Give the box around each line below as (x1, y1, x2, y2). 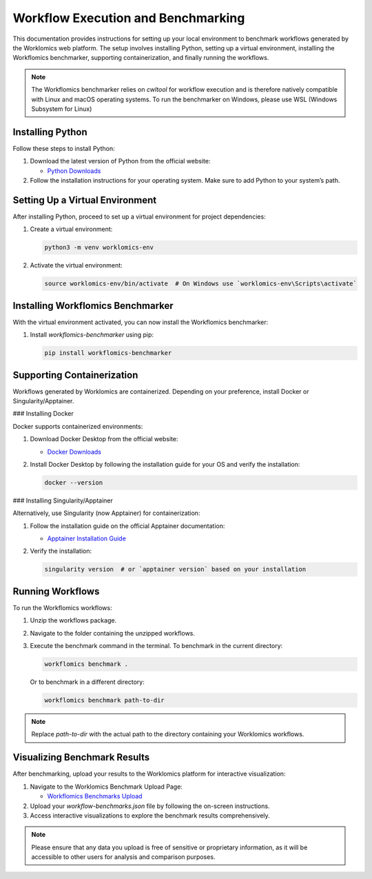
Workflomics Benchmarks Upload (47, 792, 143, 800)
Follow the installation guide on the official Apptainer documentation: (30, 521, 225, 530)
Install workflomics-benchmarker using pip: (30, 331, 154, 339)
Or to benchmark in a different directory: (30, 678, 145, 686)
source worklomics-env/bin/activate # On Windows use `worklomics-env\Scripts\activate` (44, 280, 358, 287)
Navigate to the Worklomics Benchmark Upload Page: (30, 782, 183, 791)
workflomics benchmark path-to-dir (44, 696, 165, 705)
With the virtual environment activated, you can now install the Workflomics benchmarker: (12, 318, 269, 326)
